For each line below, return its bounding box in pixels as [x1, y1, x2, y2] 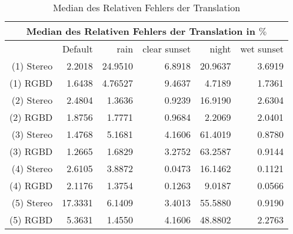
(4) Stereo [11, 162, 53, 175]
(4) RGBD [9, 179, 53, 192]
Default [62, 42, 93, 55]
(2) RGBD [9, 110, 53, 124]
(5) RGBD [9, 213, 53, 226]
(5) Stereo [11, 196, 53, 209]
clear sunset [142, 42, 191, 55]
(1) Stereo [11, 59, 53, 72]
